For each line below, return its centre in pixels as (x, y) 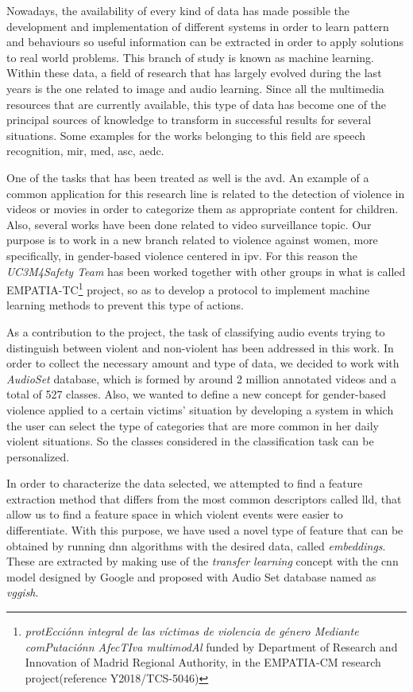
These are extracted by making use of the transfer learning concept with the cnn (203, 561)
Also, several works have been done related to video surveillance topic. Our (189, 224)
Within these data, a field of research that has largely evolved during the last (194, 73)
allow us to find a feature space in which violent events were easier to (175, 514)
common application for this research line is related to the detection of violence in (206, 193)
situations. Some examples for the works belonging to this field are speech (186, 135)
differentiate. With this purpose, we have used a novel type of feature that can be (205, 530)
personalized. (38, 456)
